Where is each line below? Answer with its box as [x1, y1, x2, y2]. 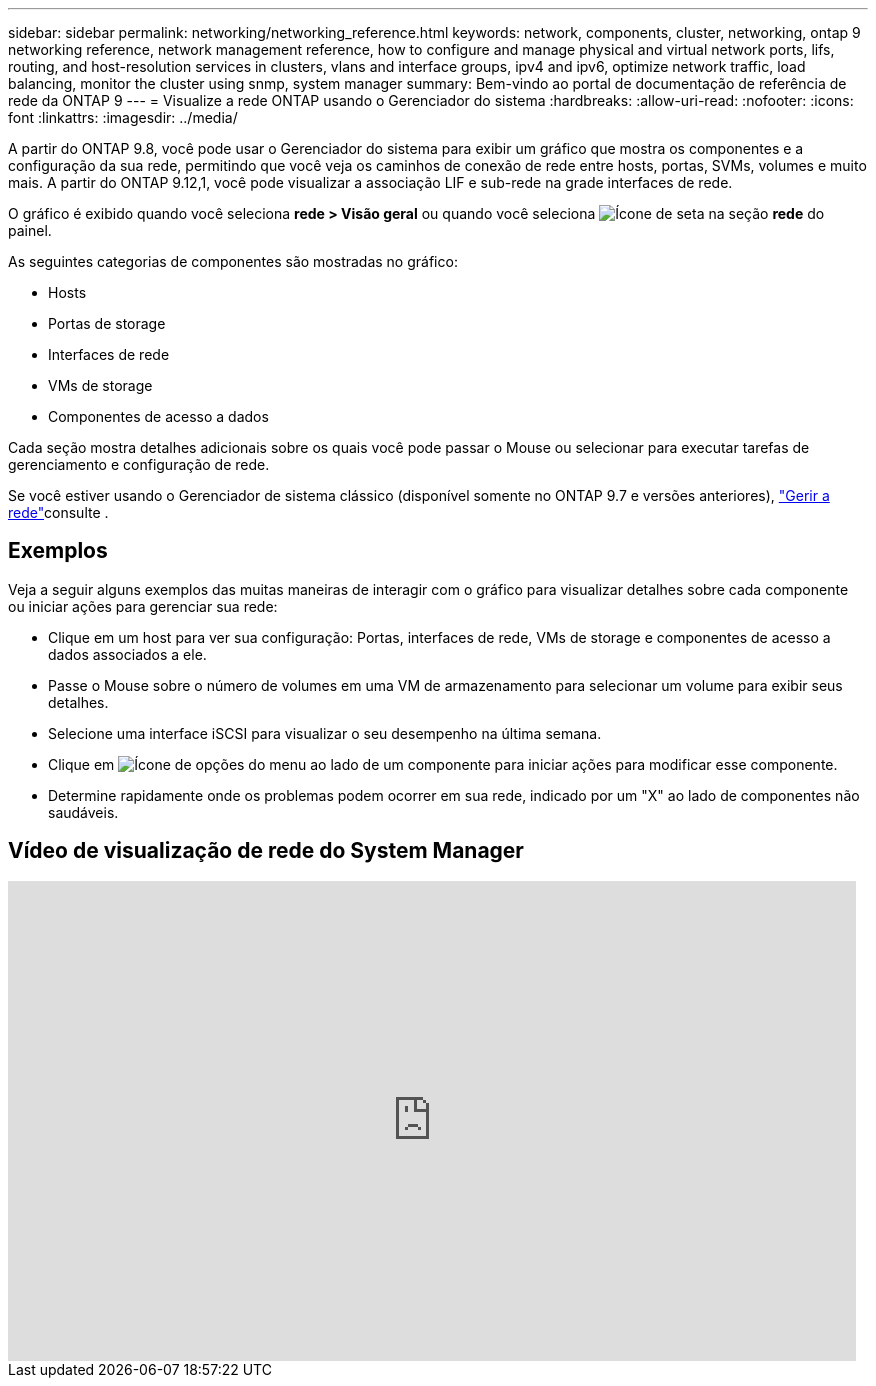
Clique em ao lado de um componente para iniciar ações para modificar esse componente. [48, 755, 838, 773]
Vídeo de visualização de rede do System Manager [8, 838, 524, 864]
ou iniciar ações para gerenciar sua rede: [8, 597, 278, 615]
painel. [8, 222, 52, 239]
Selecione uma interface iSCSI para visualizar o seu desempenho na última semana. [48, 724, 602, 742]
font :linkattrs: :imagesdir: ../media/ [8, 109, 238, 126]
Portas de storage [48, 315, 166, 332]
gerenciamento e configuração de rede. [8, 456, 270, 473]
